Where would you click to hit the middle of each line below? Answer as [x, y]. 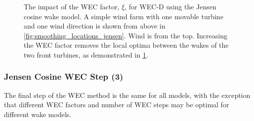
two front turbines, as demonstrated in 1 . [86, 54]
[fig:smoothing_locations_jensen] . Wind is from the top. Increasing [126, 35]
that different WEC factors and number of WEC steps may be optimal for [117, 105]
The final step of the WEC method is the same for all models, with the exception [127, 95]
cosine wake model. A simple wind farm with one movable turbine [124, 16]
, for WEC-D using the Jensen [170, 6]
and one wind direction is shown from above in [95, 26]
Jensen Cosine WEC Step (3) [64, 76]
